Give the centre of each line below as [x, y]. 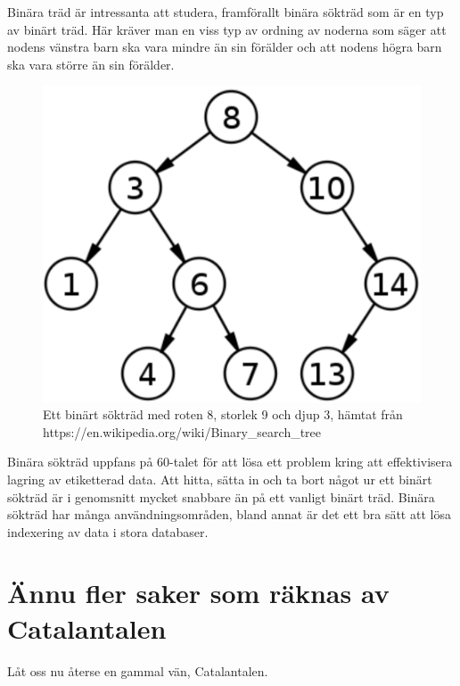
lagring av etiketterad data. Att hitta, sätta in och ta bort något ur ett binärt [220, 479]
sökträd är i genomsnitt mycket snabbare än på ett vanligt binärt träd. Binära [221, 496]
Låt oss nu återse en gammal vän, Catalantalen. [138, 670]
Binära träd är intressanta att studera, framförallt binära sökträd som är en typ [226, 12]
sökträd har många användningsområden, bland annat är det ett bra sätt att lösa [229, 514]
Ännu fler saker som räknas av [198, 593]
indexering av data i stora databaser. [108, 531]
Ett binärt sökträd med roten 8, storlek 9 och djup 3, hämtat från [223, 414]
